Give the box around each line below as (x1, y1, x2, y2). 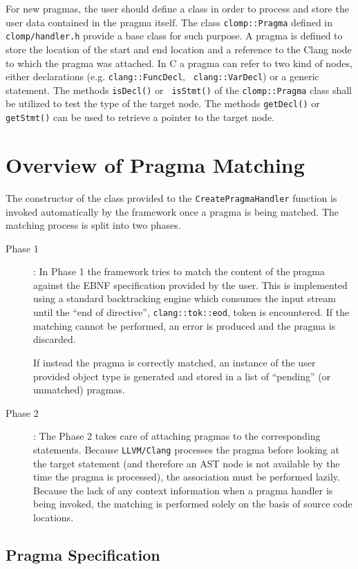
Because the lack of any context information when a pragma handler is (33, 483, 333, 497)
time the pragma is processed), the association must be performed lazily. (33, 469, 340, 484)
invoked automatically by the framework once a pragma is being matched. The (6, 204, 339, 218)
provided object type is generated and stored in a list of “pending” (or (33, 369, 331, 383)
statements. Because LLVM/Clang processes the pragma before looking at (33, 442, 339, 456)
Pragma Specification (6, 543, 160, 565)
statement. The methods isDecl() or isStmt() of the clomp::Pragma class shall (6, 82, 352, 97)
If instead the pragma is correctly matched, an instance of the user (33, 355, 316, 369)
